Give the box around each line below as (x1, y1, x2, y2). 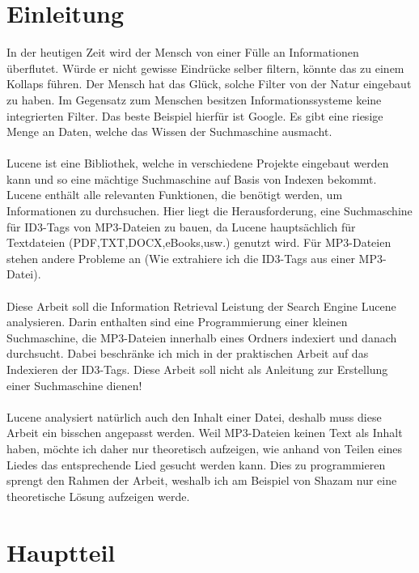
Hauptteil (6, 535, 116, 568)
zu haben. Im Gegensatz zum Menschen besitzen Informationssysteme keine (6, 91, 382, 108)
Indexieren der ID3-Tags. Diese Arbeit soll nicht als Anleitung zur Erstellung (6, 361, 388, 377)
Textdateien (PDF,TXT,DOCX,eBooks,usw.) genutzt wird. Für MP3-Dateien (6, 234, 391, 251)
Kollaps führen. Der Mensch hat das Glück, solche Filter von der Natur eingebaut (6, 75, 412, 92)
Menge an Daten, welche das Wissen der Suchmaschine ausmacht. (6, 123, 332, 140)
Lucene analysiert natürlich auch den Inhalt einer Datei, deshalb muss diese (6, 408, 382, 425)
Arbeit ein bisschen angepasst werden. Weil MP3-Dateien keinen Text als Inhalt (6, 424, 403, 441)
